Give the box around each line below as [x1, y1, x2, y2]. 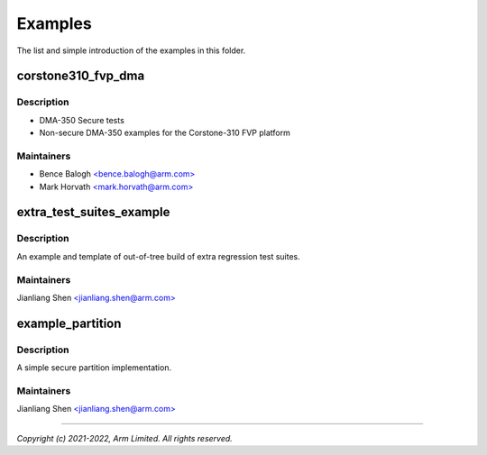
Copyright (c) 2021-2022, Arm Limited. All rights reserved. [16, 432, 234, 443]
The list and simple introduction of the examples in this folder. [16, 45, 246, 56]
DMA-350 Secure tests [39, 114, 125, 125]
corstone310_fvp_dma [16, 68, 145, 84]
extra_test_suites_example [16, 205, 170, 220]
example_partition [16, 315, 122, 331]
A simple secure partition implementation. [16, 362, 171, 373]
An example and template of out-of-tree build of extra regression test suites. [16, 250, 301, 261]
